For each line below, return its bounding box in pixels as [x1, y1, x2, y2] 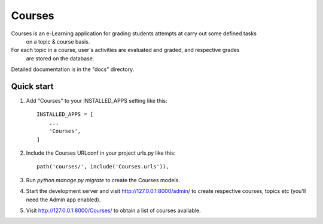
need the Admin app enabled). [26, 196, 101, 203]
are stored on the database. [26, 54, 95, 62]
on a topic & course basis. [26, 38, 90, 45]
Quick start [11, 81, 54, 91]
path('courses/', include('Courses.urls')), [36, 163, 170, 170]
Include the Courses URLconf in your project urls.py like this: [26, 149, 176, 157]
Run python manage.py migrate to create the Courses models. [26, 176, 180, 183]
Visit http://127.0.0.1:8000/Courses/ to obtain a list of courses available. [26, 207, 201, 214]
